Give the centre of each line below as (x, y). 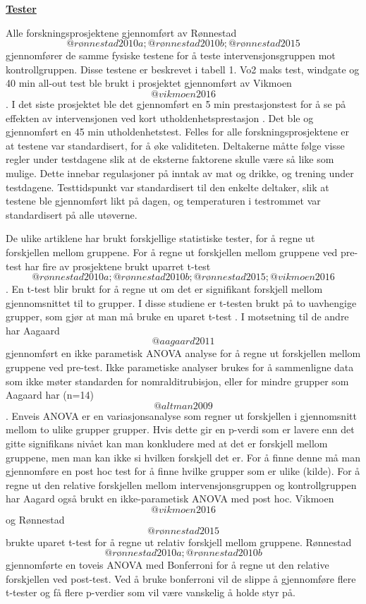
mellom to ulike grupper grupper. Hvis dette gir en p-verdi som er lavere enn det (180, 429)
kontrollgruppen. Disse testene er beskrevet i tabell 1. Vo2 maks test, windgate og (183, 69)
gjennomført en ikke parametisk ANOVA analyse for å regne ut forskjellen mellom (183, 353)
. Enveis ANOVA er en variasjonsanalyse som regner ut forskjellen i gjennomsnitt (181, 415)
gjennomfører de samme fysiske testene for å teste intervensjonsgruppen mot (171, 55)
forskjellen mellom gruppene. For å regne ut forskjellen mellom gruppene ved (172, 252)
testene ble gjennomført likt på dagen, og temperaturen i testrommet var (163, 201)
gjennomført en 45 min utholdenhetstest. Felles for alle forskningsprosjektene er (177, 132)
